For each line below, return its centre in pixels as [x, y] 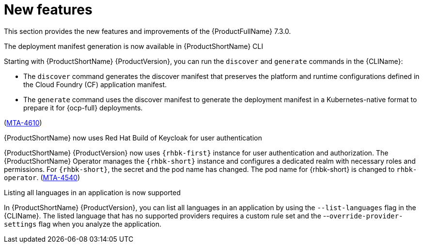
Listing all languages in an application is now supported [92, 192]
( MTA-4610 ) [23, 123]
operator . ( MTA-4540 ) [42, 177]
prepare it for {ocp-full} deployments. [83, 108]
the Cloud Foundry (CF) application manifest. [95, 84]
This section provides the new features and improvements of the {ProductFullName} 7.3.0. [148, 31]
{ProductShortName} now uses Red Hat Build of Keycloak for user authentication [133, 138]
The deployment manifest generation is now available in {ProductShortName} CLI [133, 46]
